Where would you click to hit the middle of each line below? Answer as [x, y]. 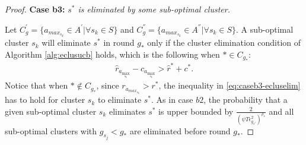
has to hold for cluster [45, 100]
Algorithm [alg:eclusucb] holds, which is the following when [112, 54]
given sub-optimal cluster [51, 111]
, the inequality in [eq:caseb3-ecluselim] [230, 85]
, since [108, 85]
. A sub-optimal [265, 29]
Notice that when [36, 85]
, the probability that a [246, 100]
